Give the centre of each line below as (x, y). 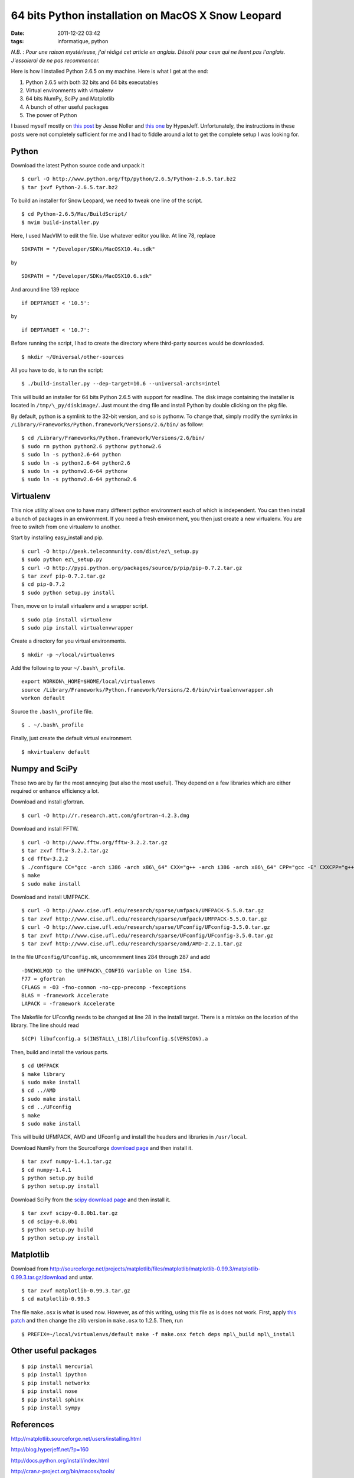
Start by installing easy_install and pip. (57, 537)
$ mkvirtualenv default (56, 752)
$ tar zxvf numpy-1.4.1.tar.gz (67, 1161)
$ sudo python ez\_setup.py (62, 560)
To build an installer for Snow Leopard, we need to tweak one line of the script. (107, 200)
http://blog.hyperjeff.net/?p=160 (50, 1450)
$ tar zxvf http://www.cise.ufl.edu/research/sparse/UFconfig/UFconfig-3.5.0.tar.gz (147, 935)
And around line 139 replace (45, 289)
